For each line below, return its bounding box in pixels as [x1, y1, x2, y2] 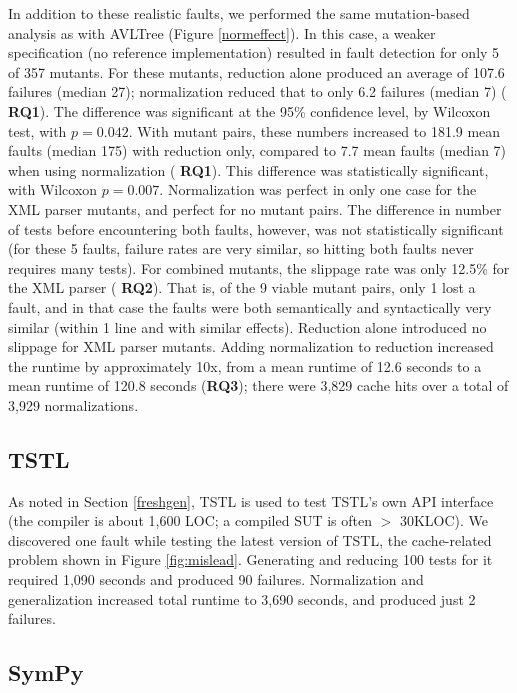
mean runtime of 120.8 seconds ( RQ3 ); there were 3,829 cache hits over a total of [8, 375, 509, 396]
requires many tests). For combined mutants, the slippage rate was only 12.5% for [8, 257, 510, 278]
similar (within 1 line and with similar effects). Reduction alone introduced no [8, 316, 487, 337]
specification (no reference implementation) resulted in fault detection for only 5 [8, 42, 500, 63]
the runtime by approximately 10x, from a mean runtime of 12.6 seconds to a [8, 355, 482, 376]
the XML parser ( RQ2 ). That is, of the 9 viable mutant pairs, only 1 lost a [8, 277, 476, 298]
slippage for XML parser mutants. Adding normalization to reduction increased [8, 336, 494, 357]
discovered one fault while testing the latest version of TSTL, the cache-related [8, 529, 492, 550]
